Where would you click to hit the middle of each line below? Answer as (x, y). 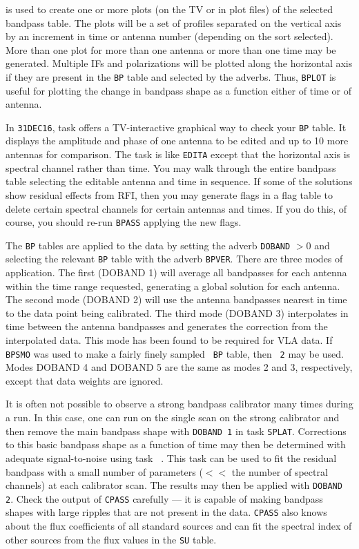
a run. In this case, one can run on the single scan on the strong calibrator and (173, 417)
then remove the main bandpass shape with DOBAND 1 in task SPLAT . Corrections (176, 431)
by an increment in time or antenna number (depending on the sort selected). (169, 36)
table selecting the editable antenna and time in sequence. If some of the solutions (179, 181)
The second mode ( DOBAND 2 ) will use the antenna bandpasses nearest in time (176, 299)
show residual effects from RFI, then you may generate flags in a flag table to (169, 194)
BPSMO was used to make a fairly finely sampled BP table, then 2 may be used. (175, 353)
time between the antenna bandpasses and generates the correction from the (167, 326)
